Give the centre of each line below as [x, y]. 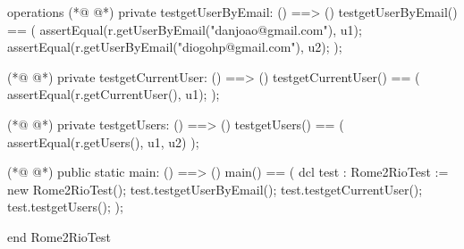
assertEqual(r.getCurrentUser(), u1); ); [114, 94]
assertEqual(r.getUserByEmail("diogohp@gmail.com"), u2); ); [175, 47]
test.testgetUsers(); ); [65, 207]
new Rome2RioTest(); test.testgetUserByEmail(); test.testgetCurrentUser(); [215, 189]
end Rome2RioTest [59, 236]
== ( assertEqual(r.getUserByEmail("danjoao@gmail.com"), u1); [185, 29]
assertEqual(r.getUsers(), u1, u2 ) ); [103, 141]
